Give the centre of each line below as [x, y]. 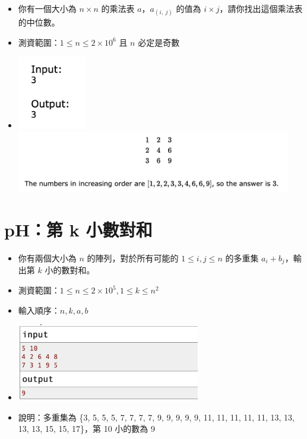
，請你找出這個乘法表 [261, 8]
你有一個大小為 [47, 8]
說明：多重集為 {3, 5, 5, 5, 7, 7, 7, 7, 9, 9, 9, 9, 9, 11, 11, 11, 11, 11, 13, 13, [156, 417]
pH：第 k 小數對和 [78, 230]
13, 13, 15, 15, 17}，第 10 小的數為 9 [86, 429]
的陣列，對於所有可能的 [133, 258]
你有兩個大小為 [47, 258]
